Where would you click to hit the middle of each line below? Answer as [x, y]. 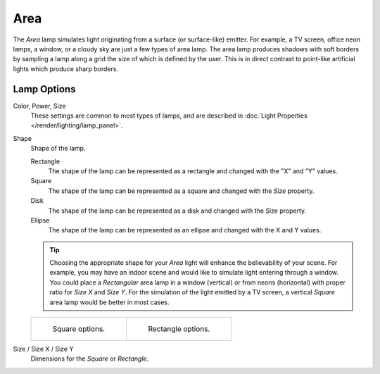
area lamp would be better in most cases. [109, 302]
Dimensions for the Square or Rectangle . [90, 359]
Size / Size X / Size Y [43, 349]
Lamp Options [44, 89]
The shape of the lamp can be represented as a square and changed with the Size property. [181, 191]
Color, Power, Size [39, 106]
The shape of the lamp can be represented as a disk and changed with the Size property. [177, 211]
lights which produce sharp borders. [66, 69]
